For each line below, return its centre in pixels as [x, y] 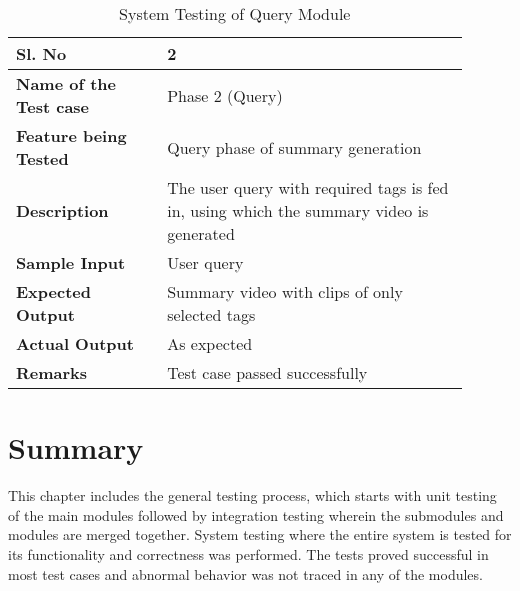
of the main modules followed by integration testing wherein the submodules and [256, 514]
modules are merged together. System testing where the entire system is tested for [260, 534]
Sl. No [41, 53]
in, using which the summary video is [298, 210]
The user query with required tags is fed [308, 187]
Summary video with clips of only [285, 291]
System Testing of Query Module [235, 13]
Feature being [71, 135]
